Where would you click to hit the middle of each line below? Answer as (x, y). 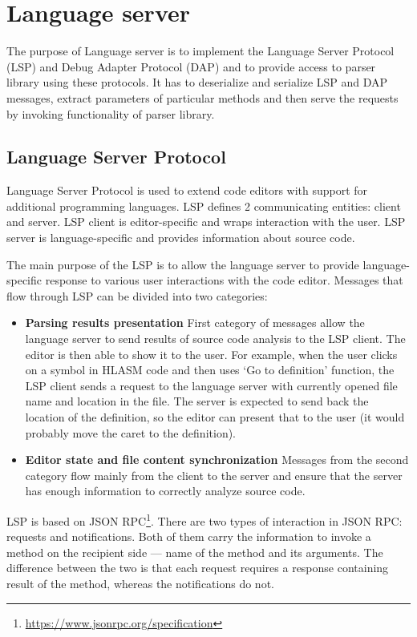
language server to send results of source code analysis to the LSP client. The (215, 339)
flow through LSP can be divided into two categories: (137, 295)
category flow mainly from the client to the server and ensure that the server (214, 475)
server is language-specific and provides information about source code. (181, 238)
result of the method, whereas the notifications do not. (140, 584)
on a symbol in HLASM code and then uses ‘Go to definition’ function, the (210, 370)
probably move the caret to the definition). (131, 432)
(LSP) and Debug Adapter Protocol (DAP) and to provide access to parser (191, 66)
